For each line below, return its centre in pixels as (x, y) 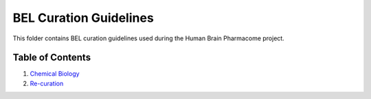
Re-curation (47, 83)
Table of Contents (52, 58)
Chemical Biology (55, 74)
